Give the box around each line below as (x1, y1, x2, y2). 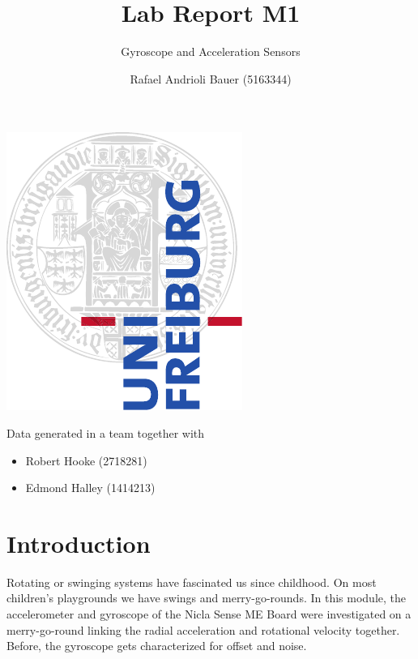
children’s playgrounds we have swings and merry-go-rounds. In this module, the (6, 589, 407, 606)
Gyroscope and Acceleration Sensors (121, 43, 301, 60)
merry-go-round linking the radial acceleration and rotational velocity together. (6, 621, 400, 638)
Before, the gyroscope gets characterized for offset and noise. (6, 637, 307, 654)
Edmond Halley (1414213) (25, 479, 156, 496)
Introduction (6, 526, 151, 559)
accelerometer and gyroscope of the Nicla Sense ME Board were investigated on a (6, 606, 412, 622)
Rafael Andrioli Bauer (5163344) (130, 70, 292, 87)
